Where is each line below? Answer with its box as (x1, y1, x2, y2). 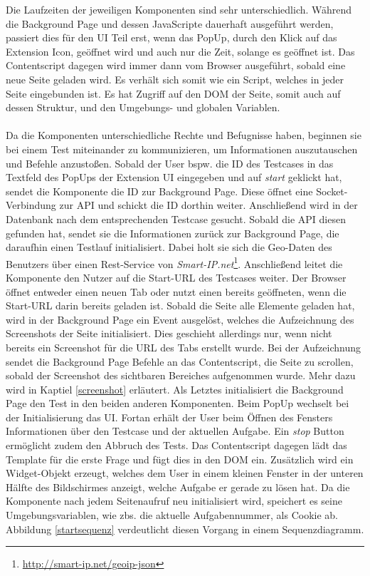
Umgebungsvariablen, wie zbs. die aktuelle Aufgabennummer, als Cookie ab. (6, 508, 338, 523)
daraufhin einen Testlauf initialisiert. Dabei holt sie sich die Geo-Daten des (6, 240, 332, 254)
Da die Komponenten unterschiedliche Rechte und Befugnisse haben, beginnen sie (6, 128, 361, 143)
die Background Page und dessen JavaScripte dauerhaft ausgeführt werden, (6, 16, 334, 31)
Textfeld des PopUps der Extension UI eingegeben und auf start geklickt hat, (6, 170, 342, 185)
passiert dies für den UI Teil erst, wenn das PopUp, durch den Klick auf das (6, 30, 337, 45)
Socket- (316, 183, 348, 198)
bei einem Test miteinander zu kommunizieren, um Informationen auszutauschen (6, 141, 358, 156)
